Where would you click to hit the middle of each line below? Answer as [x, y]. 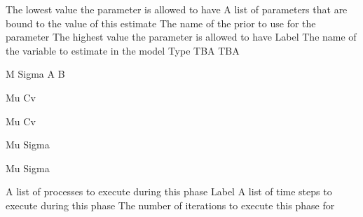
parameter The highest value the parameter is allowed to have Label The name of [181, 37]
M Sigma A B [35, 74]
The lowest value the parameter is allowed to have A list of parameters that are [177, 9]
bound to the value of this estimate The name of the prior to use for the [161, 23]
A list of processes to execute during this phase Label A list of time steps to [169, 191]
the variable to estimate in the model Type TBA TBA [123, 50]
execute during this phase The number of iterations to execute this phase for [170, 205]
